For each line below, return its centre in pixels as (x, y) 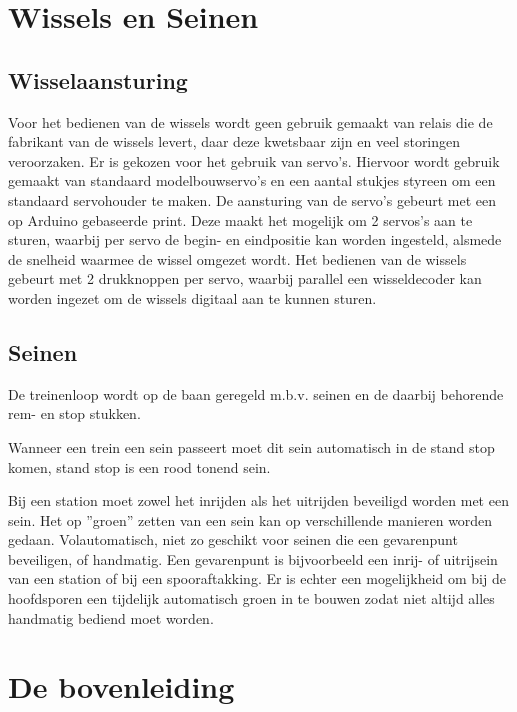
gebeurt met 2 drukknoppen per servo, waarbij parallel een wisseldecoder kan (245, 278)
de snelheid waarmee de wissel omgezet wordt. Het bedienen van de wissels (237, 258)
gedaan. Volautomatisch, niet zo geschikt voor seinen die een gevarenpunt (233, 539)
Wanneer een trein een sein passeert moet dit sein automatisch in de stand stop (251, 446)
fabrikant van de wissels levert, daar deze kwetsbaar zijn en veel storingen (234, 141)
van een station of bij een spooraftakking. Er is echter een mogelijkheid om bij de (257, 578)
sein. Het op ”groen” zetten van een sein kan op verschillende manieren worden (250, 519)
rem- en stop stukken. (74, 413)
